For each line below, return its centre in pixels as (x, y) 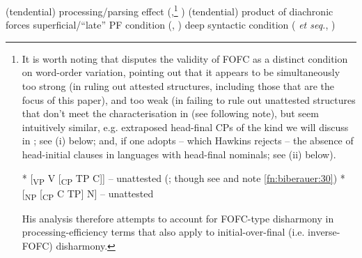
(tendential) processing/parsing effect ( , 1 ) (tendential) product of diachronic (170, 10)
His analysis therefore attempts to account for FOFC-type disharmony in (178, 218)
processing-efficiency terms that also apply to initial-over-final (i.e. (163, 232)
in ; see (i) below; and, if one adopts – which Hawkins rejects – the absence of (188, 141)
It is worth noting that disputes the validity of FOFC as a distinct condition (185, 58)
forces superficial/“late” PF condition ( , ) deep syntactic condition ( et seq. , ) (171, 25)
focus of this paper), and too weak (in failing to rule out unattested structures (189, 99)
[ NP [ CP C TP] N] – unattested (88, 194)
